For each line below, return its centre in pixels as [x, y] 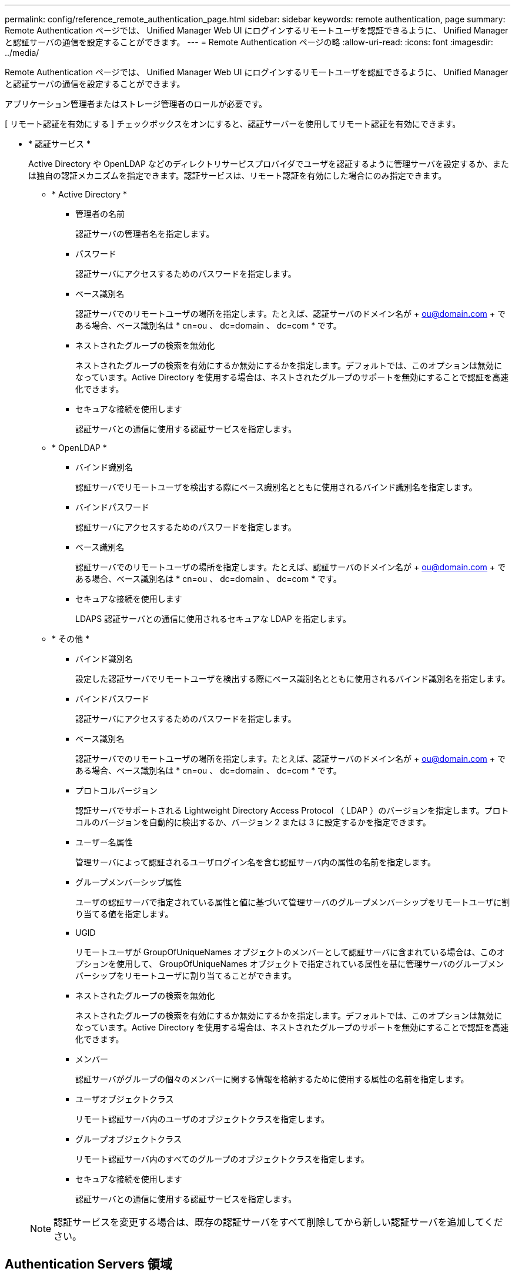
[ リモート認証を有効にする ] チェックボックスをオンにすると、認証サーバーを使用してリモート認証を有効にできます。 [233, 124]
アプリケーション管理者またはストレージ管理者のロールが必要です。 [136, 104]
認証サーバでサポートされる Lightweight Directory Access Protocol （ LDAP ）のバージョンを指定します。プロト [292, 810]
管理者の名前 [100, 214]
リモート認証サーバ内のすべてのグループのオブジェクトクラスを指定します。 [222, 1159]
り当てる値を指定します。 [124, 914]
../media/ [22, 53]
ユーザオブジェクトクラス [125, 1099]
